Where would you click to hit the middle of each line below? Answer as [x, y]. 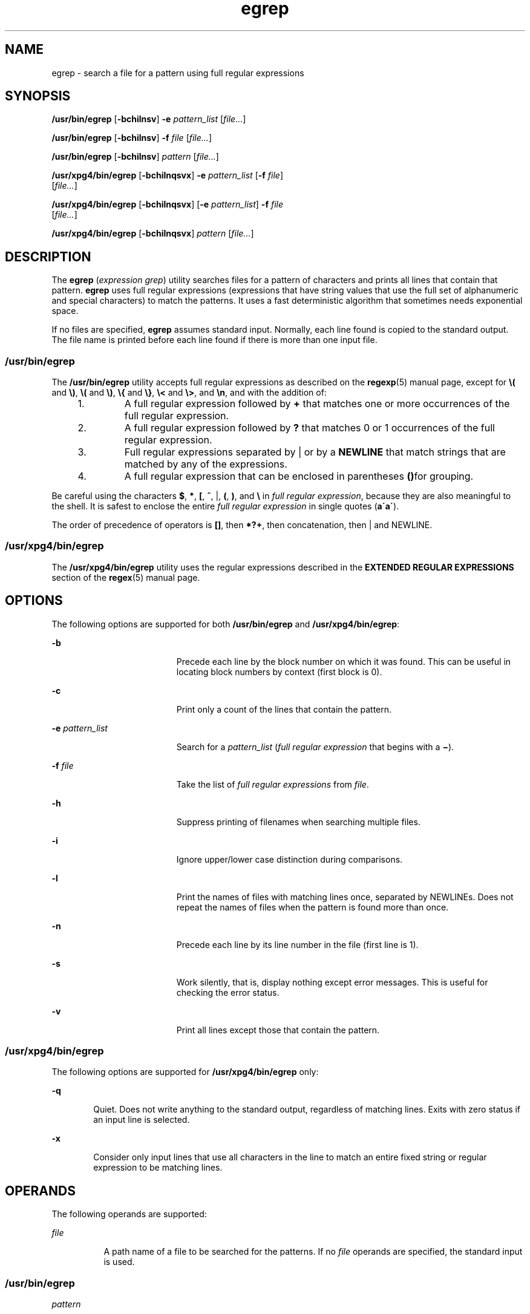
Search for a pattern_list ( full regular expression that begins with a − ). [315, 747]
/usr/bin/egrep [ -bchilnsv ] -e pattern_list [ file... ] [149, 119]
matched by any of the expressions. [206, 464]
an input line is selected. [142, 1120]
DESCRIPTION [48, 257]
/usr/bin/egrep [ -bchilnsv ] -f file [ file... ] [132, 138]
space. [65, 311]
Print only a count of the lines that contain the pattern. [284, 709]
